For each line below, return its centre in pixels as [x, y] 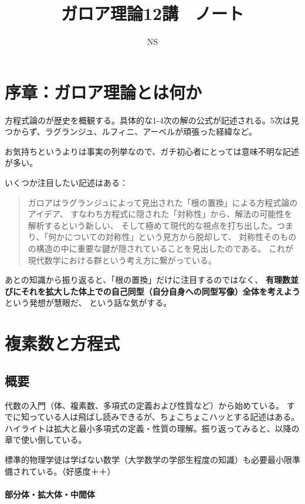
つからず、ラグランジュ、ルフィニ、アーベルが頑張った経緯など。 [131, 131]
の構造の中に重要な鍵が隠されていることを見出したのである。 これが [160, 248]
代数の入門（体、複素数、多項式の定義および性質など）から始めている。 [144, 405]
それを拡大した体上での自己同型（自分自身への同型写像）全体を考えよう [160, 291]
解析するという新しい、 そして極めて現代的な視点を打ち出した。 [152, 225]
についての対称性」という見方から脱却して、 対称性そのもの [181, 237]
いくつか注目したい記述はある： [66, 183]
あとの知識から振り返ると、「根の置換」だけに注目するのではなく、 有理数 [148, 280]
